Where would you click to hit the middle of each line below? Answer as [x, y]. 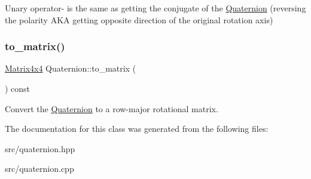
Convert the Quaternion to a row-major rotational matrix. [112, 108]
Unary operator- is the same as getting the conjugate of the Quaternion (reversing [155, 8]
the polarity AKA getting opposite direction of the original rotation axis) [139, 19]
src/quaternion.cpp [39, 169]
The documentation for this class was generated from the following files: [137, 129]
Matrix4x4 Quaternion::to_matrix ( [71, 68]
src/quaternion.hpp [40, 148]
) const [18, 88]
